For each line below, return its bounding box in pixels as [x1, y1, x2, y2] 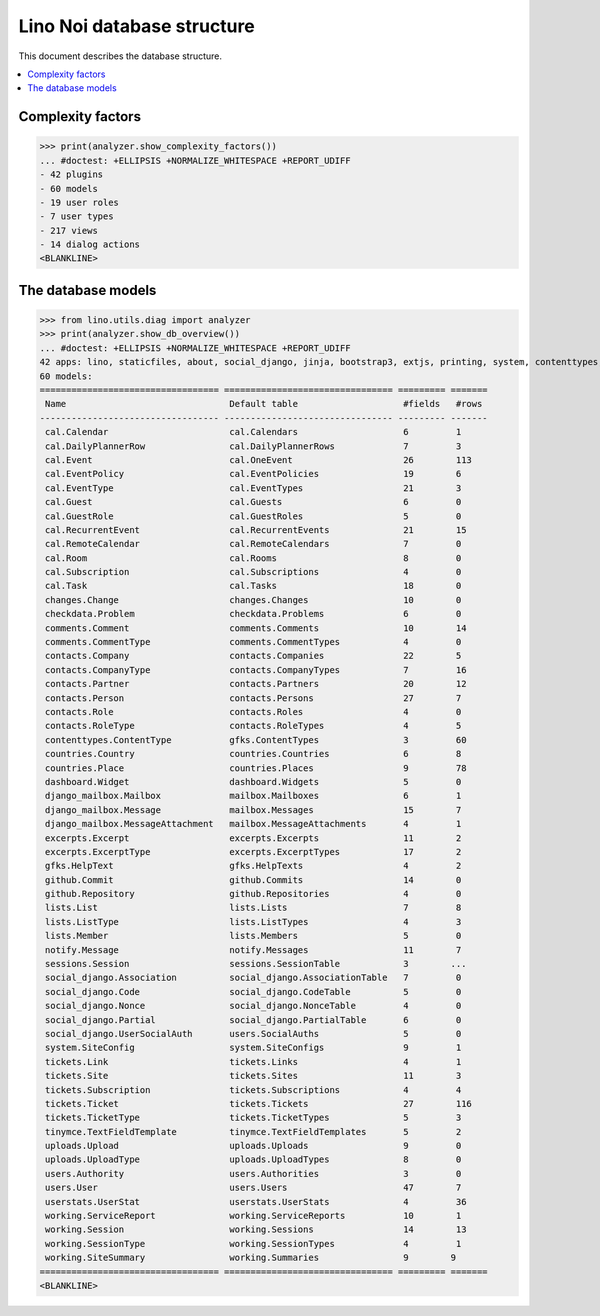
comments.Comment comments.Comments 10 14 [45, 622, 467, 634]
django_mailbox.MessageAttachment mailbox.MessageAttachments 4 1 [45, 818, 462, 830]
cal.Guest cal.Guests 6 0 [45, 496, 462, 508]
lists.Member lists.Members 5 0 [45, 930, 462, 942]
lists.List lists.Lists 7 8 [45, 902, 462, 914]
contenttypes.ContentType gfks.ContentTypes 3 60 [45, 734, 467, 745]
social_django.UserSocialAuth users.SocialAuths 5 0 [45, 1028, 462, 1039]
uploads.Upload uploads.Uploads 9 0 [45, 1140, 462, 1152]
